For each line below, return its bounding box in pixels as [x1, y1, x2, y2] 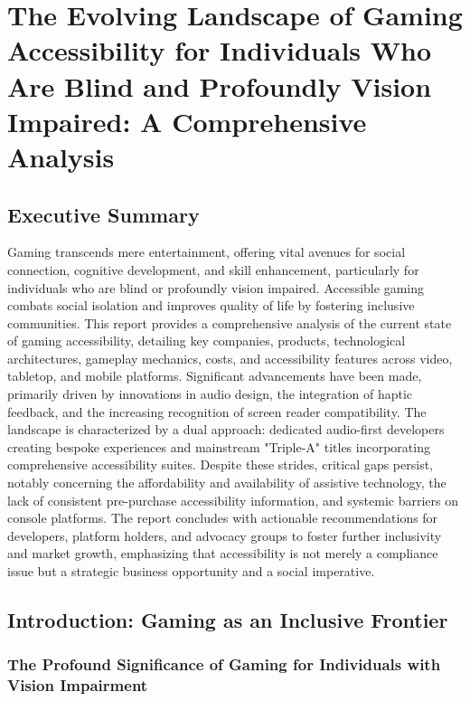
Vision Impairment [7, 674, 148, 696]
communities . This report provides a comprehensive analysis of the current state [7, 313, 452, 332]
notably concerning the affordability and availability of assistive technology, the [7, 473, 446, 492]
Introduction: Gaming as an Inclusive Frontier [7, 606, 448, 633]
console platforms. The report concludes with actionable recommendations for [7, 508, 438, 527]
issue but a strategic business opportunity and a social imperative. [7, 562, 375, 581]
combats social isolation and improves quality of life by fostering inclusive [7, 296, 415, 315]
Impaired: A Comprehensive [7, 102, 367, 139]
